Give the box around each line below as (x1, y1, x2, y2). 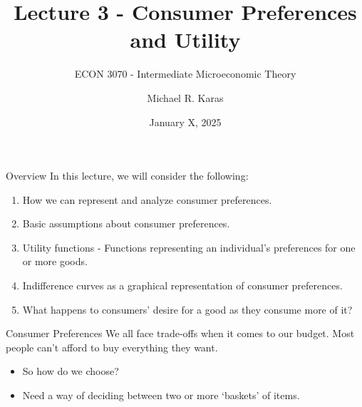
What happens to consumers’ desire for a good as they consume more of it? (22, 302, 353, 316)
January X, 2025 (149, 114, 222, 129)
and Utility (130, 25, 241, 54)
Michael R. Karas (147, 90, 224, 105)
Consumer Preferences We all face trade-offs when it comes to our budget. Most (6, 326, 355, 341)
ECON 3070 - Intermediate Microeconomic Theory (74, 66, 296, 81)
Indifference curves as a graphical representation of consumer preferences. (22, 278, 343, 293)
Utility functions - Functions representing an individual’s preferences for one (22, 239, 356, 254)
